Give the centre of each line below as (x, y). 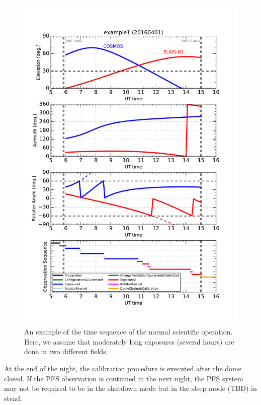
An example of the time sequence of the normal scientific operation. (128, 332)
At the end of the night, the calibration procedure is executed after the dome (123, 368)
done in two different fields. (66, 351)
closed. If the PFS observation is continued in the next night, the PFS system (124, 378)
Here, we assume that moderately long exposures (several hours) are (129, 341)
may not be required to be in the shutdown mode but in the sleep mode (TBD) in (130, 388)
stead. (13, 398)
